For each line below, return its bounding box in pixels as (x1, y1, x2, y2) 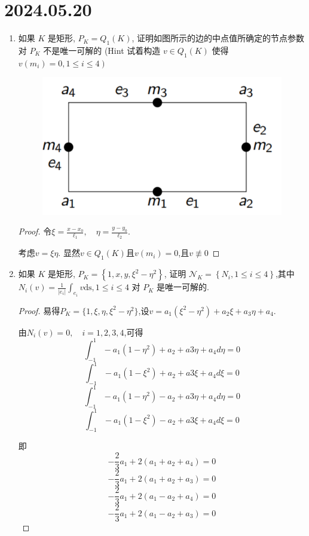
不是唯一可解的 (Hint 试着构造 (43, 44, 161, 56)
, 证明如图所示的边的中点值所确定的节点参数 (131, 32, 305, 44)
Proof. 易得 (18, 304, 60, 316)
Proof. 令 (18, 225, 52, 237)
